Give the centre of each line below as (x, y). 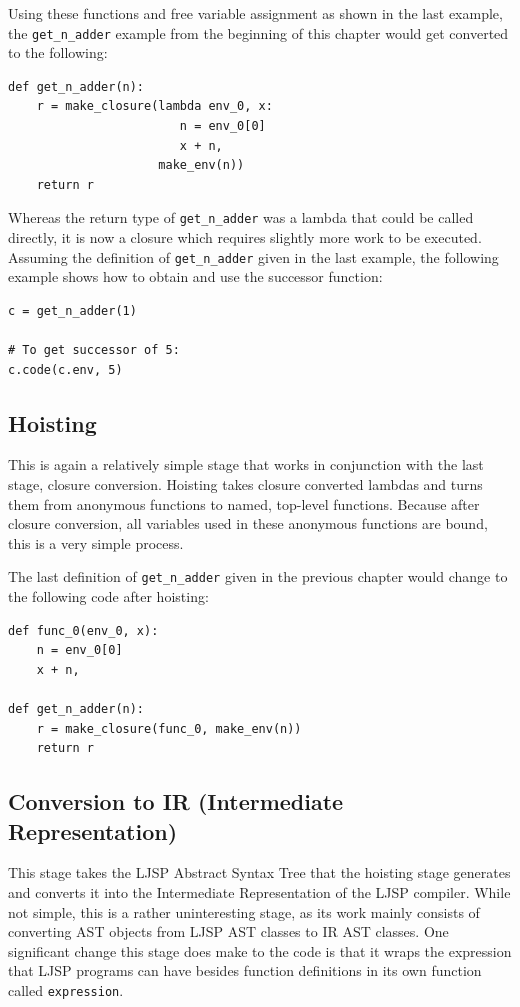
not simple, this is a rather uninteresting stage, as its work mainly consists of (244, 911)
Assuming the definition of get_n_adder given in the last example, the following (253, 256)
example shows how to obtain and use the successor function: (195, 276)
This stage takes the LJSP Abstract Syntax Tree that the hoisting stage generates (259, 872)
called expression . (66, 990)
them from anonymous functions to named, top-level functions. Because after (244, 503)
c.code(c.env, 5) (65, 369)
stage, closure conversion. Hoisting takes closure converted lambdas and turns (245, 484)
